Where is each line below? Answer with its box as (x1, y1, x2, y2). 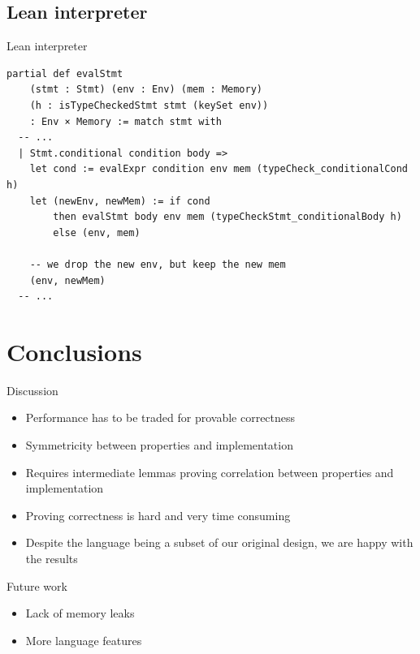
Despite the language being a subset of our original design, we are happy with (25, 534, 414, 551)
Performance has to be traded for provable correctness (25, 409, 296, 426)
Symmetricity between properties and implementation (25, 437, 293, 454)
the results (25, 549, 78, 566)
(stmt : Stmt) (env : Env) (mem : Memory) (29, 84, 262, 96)
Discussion (6, 381, 58, 398)
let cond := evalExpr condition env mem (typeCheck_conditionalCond (29, 163, 408, 175)
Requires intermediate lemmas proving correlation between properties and (25, 463, 394, 480)
